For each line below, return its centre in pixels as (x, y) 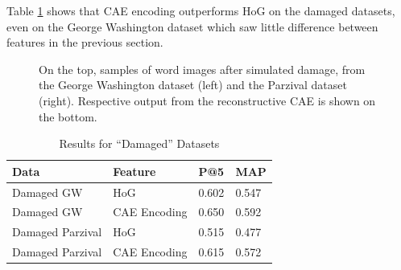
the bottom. (68, 116)
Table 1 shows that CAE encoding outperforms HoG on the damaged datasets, (201, 10)
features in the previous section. (85, 42)
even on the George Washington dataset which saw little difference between (192, 26)
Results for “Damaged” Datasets (139, 143)
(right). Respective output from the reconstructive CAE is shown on (207, 100)
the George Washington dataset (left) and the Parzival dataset (193, 85)
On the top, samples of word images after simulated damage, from (202, 69)
